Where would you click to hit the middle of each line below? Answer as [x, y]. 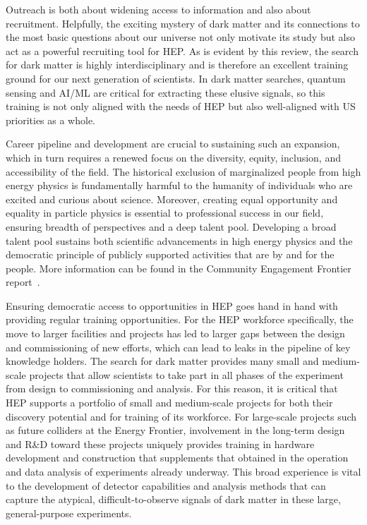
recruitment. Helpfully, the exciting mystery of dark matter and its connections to [183, 23]
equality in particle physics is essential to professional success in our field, [165, 213]
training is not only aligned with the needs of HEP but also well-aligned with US [181, 106]
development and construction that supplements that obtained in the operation [177, 458]
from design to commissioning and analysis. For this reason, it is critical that [172, 388]
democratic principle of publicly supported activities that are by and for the [170, 254]
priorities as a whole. [51, 120]
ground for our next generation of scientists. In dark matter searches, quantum [176, 78]
